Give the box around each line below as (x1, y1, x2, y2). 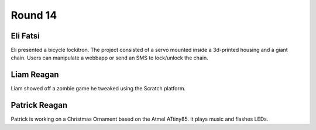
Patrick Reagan (11, 100, 68, 110)
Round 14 (11, 9, 57, 22)
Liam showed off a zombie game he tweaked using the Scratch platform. (11, 85, 186, 92)
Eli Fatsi (11, 31, 40, 41)
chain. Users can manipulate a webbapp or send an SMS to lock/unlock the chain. (11, 54, 208, 61)
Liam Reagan (11, 70, 59, 80)
